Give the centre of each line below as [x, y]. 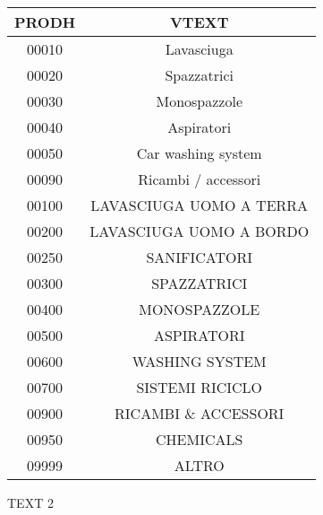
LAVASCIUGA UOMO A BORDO [200, 231]
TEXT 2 [30, 502]
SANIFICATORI [200, 257]
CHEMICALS [200, 439]
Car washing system [199, 153]
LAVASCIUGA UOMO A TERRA [200, 205]
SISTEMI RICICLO [200, 387]
